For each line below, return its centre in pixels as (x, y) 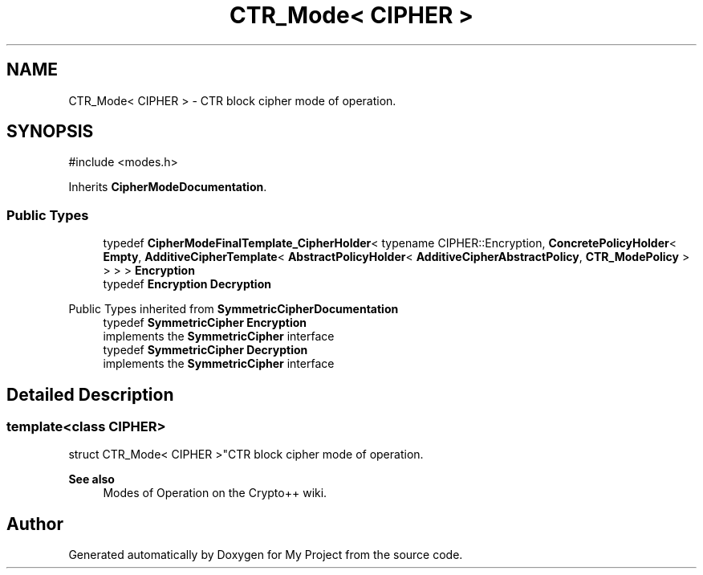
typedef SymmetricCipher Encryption (205, 323)
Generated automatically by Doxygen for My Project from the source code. (266, 555)
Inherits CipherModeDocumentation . (168, 187)
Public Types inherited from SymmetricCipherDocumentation (234, 309)
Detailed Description (90, 394)
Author (35, 524)
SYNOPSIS (50, 132)
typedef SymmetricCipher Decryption (205, 350)
